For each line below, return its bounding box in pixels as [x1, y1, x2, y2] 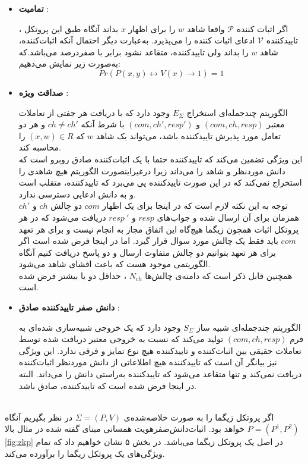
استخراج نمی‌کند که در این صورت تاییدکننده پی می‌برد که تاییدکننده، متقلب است [18, 176, 302, 189]
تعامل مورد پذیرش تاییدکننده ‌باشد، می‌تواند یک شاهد [96, 129, 281, 142]
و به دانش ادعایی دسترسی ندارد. [18, 187, 136, 200]
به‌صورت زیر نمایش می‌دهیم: [18, 57, 120, 70]
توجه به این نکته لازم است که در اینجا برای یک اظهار [102, 199, 288, 212]
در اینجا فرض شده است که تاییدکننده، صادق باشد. [18, 379, 197, 391]
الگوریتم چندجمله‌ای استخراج [186, 106, 288, 118]
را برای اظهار [128, 22, 176, 35]
